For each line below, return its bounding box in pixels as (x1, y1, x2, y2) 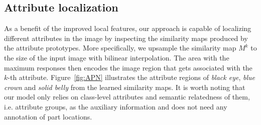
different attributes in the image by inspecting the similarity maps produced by (4, 32, 248, 43)
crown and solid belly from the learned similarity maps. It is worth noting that (4, 81, 245, 92)
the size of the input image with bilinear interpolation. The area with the (4, 52, 229, 62)
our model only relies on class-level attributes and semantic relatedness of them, (4, 91, 250, 102)
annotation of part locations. (4, 111, 92, 121)
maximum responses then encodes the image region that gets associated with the (4, 62, 252, 72)
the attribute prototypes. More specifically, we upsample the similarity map (4, 42, 236, 53)
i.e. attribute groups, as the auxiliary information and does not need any (4, 101, 227, 111)
